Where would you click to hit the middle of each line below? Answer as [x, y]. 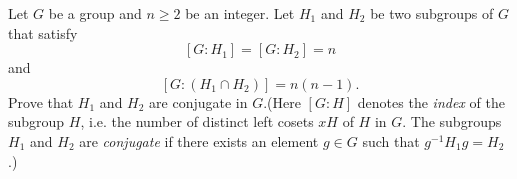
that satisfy [43, 32]
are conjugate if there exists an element [199, 140]
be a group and [95, 13]
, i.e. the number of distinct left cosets [197, 121]
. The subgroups [452, 121]
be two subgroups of [432, 13]
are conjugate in [198, 101]
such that [391, 140]
